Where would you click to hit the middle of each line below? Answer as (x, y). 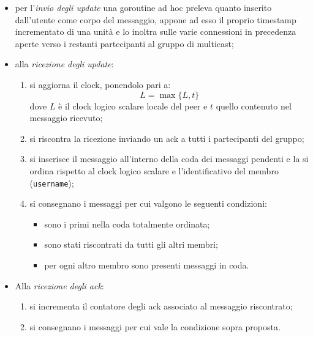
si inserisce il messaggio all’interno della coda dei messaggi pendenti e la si (169, 159)
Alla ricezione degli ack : (59, 285)
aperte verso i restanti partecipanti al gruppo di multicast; (124, 43)
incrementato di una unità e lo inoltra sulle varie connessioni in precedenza (156, 31)
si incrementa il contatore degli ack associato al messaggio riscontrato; (161, 306)
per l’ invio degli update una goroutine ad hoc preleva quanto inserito (143, 7)
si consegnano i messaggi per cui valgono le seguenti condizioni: (148, 203)
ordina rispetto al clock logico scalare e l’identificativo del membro (154, 170)
